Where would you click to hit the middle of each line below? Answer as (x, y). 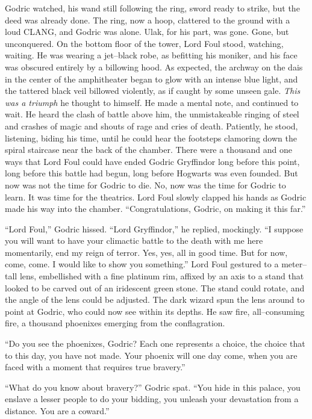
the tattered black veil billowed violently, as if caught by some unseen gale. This (153, 91)
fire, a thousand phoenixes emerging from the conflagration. (115, 323)
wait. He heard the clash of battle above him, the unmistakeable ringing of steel (152, 114)
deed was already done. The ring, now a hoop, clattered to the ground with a (148, 20)
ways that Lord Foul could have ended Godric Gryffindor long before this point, (152, 161)
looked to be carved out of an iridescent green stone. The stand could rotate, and (155, 287)
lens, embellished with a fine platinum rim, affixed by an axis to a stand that (162, 276)
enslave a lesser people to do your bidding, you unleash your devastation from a (152, 399)
